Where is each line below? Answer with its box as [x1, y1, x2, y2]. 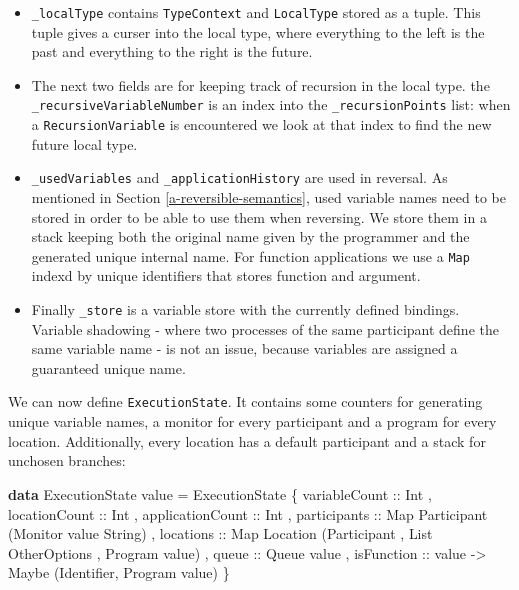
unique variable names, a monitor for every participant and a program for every [8, 411, 497, 432]
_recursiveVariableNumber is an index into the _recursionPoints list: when [31, 94, 511, 115]
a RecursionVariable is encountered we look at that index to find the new [31, 114, 492, 135]
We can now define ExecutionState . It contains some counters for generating [8, 391, 483, 412]
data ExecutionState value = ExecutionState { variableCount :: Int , [8, 483, 432, 504]
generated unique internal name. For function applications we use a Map [31, 245, 470, 266]
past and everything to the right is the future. [31, 41, 313, 62]
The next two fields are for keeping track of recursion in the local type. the [31, 74, 490, 95]
